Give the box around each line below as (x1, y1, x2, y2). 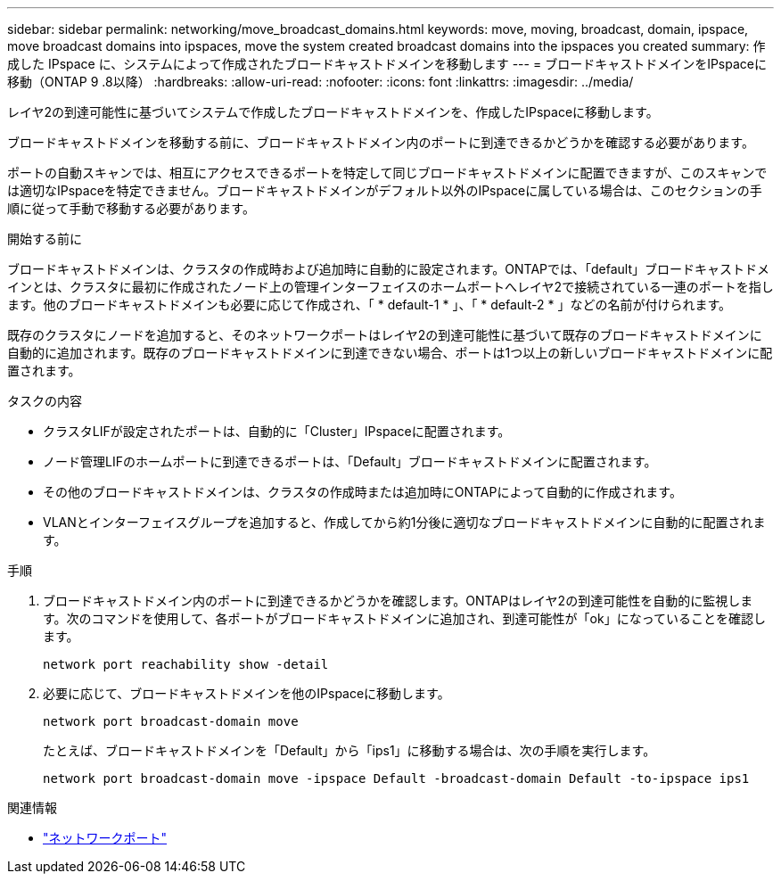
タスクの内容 (7, 393, 82, 408)
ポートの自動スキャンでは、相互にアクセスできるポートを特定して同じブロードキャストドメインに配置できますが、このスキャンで (7, 165, 768, 180)
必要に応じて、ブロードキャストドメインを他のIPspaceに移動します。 (43, 686, 450, 701)
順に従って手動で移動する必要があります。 (7, 201, 255, 216)
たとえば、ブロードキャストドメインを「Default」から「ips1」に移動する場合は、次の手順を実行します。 (43, 743, 656, 758)
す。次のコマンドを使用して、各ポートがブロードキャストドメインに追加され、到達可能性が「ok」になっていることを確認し (43, 611, 766, 626)
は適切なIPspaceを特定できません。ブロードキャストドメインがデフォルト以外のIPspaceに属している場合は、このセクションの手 (7, 183, 762, 198)
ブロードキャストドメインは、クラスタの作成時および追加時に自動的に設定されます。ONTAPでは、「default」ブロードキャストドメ (7, 261, 770, 276)
